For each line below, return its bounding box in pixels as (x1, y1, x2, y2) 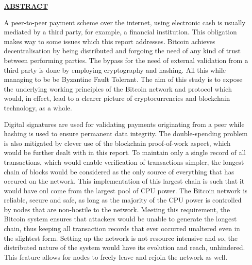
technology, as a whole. (4, 102, 72, 112)
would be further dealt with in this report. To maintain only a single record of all (4, 147, 246, 157)
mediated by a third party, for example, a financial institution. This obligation (4, 27, 237, 37)
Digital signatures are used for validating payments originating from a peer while (4, 119, 245, 129)
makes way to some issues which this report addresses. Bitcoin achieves (4, 36, 216, 46)
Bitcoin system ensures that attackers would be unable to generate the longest (4, 214, 237, 224)
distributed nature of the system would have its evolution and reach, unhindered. (4, 242, 245, 252)
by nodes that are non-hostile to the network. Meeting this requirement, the (4, 204, 230, 214)
